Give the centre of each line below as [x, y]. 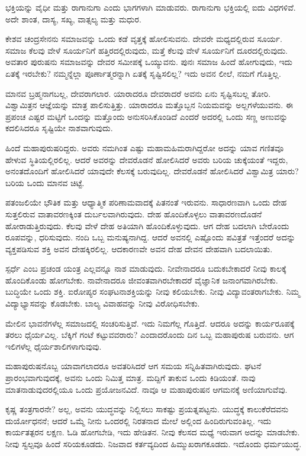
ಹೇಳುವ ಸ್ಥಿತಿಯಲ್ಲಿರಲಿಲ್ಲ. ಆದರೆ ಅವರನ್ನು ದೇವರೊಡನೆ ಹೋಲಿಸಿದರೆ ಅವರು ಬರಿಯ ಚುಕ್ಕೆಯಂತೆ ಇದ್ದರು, [147, 159]
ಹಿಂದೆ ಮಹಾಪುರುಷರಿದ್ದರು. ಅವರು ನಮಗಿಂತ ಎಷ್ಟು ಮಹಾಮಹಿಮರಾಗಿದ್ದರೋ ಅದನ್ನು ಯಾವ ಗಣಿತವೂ [145, 147]
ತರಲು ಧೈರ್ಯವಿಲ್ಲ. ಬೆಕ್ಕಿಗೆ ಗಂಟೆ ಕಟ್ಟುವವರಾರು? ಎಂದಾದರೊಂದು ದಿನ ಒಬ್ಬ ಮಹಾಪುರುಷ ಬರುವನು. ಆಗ [150, 335]
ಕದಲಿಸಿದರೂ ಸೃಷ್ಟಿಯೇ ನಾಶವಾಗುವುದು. [59, 128]
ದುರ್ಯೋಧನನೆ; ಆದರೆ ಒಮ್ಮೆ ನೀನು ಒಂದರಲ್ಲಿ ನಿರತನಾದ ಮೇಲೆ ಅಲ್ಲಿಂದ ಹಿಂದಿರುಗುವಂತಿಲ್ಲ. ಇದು [138, 420]
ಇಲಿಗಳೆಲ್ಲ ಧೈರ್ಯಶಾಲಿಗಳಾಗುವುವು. [54, 346]
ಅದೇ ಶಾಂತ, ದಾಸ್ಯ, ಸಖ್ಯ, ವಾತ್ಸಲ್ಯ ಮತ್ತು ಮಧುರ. [73, 19]
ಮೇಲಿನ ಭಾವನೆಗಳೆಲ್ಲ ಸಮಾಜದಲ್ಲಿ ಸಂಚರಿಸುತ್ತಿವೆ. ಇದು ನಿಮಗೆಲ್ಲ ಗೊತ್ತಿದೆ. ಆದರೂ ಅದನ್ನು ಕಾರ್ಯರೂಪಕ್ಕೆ [150, 323]
